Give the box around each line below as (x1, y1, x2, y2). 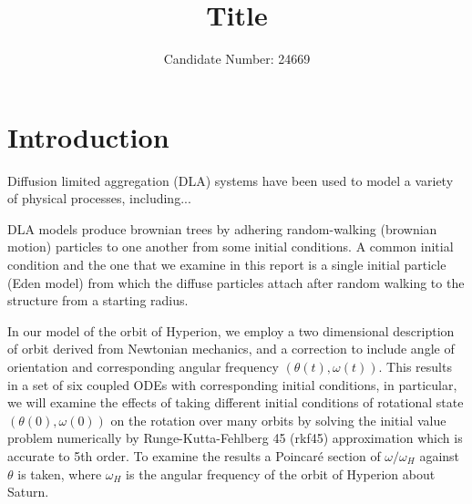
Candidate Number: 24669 (163, 49, 311, 68)
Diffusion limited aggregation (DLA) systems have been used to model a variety (7, 170, 454, 190)
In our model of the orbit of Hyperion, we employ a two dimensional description (7, 321, 455, 340)
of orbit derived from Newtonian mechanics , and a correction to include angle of (7, 339, 455, 358)
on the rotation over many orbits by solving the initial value (110, 410, 446, 429)
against (419, 446, 460, 465)
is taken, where (17, 464, 102, 483)
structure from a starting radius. (7, 291, 189, 310)
